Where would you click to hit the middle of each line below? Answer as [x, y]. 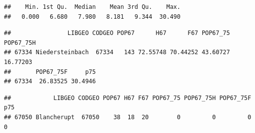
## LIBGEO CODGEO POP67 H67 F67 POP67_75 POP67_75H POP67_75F [128, 98]
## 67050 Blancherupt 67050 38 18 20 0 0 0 [128, 117]
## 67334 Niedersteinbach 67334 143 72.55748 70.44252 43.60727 [117, 52]
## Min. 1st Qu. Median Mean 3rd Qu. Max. [92, 7]
